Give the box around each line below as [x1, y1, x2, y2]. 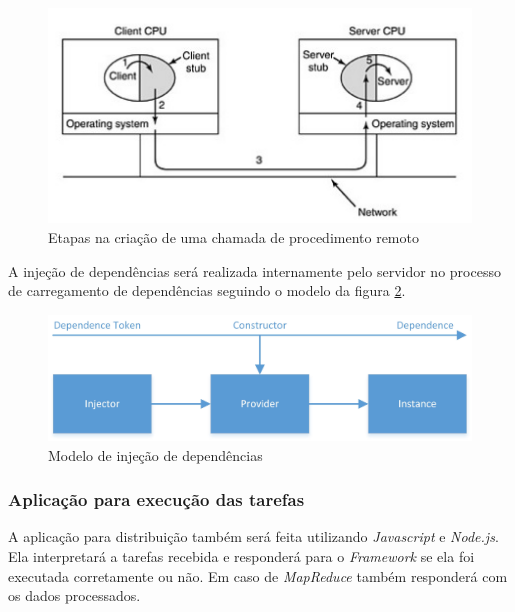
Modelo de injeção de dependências [48, 444, 263, 465]
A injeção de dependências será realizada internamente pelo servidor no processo [8, 260, 501, 281]
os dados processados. [8, 585, 141, 606]
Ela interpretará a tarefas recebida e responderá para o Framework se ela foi [8, 546, 475, 567]
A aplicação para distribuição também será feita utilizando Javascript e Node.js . [8, 526, 499, 547]
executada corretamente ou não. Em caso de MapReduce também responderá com [8, 565, 508, 586]
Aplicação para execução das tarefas [8, 487, 305, 512]
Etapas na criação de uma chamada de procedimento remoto [48, 227, 419, 248]
